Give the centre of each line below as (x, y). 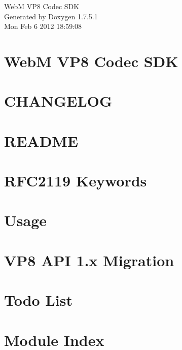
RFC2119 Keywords (76, 181)
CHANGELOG (58, 101)
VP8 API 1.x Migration (89, 260)
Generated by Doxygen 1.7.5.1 (51, 16)
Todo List (38, 300)
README (41, 140)
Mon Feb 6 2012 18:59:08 (43, 26)
